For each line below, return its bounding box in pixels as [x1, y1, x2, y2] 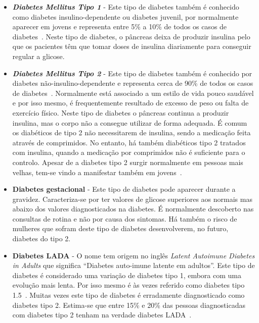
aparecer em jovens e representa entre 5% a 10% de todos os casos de [12, 21, 227, 32]
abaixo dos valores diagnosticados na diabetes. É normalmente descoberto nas [12, 203, 254, 214]
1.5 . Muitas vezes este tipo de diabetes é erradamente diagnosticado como [12, 290, 245, 300]
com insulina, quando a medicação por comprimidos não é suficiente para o [12, 147, 245, 157]
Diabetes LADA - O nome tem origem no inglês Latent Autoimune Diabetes [12, 250, 255, 260]
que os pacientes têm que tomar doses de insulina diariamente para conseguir [12, 41, 251, 51]
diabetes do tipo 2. [12, 233, 71, 244]
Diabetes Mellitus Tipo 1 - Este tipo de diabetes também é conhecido [12, 2, 239, 12]
